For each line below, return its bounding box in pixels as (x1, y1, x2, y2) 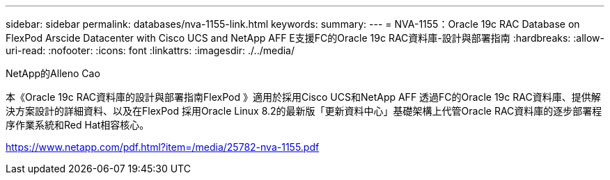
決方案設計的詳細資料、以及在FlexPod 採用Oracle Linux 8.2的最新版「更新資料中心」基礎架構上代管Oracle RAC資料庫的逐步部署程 (6, 105, 602, 117)
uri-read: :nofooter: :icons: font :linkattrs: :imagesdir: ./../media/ (6, 44, 295, 56)
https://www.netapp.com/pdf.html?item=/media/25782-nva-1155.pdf (6, 141, 320, 153)
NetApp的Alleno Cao (6, 67, 100, 79)
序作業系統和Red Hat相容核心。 (6, 119, 150, 131)
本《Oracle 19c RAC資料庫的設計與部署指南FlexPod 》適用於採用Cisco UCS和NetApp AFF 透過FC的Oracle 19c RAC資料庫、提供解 (6, 91, 601, 103)
